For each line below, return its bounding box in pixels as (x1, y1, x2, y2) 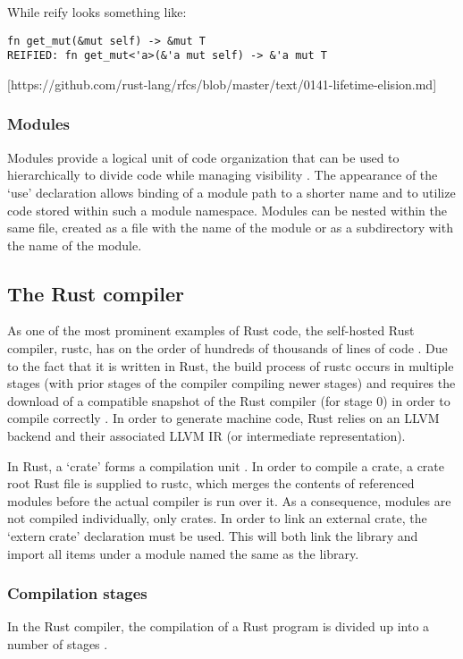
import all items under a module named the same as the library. (7, 544, 359, 562)
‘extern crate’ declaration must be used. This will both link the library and (7, 527, 418, 545)
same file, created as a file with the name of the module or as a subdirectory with (7, 218, 453, 237)
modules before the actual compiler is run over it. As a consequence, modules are (7, 491, 451, 510)
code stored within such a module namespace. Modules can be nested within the (7, 200, 447, 219)
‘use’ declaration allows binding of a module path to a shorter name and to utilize (7, 182, 456, 201)
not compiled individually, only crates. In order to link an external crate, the (7, 509, 427, 528)
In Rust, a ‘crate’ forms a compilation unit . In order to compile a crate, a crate (7, 456, 444, 475)
